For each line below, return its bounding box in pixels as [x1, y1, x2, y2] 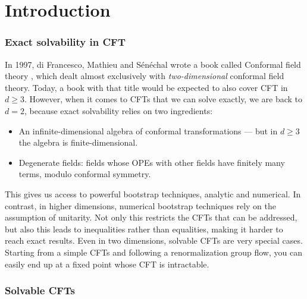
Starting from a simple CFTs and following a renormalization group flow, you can [5, 246, 302, 258]
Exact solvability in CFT [5, 34, 126, 49]
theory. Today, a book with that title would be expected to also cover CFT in [5, 81, 288, 93]
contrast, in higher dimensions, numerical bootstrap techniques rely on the [5, 199, 276, 212]
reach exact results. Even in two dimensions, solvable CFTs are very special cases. [5, 234, 303, 247]
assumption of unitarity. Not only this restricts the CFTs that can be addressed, [5, 211, 297, 224]
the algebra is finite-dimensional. [18, 136, 138, 149]
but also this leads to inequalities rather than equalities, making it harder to [5, 222, 283, 235]
